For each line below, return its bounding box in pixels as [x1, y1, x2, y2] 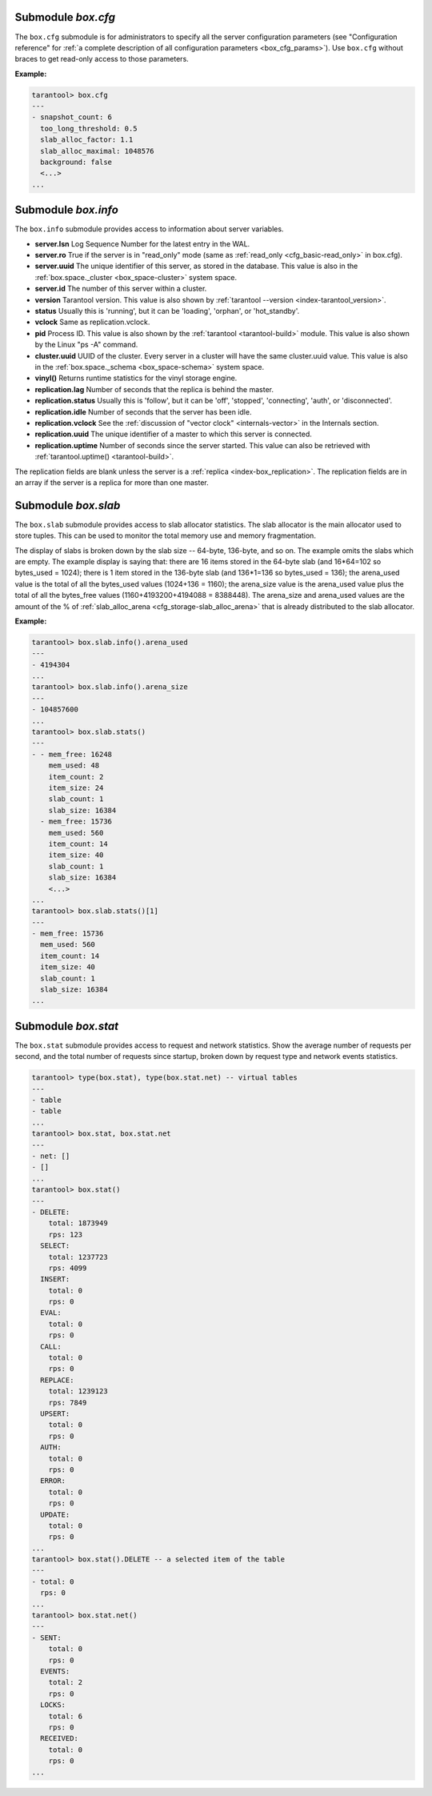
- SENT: [31, 1633, 62, 1642]
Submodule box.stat [14, 1019, 119, 1032]
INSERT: [40, 1275, 70, 1284]
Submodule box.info [14, 203, 119, 217]
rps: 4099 [48, 1263, 87, 1273]
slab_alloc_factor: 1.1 [40, 135, 134, 144]
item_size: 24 [48, 783, 104, 792]
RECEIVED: [40, 1734, 79, 1743]
